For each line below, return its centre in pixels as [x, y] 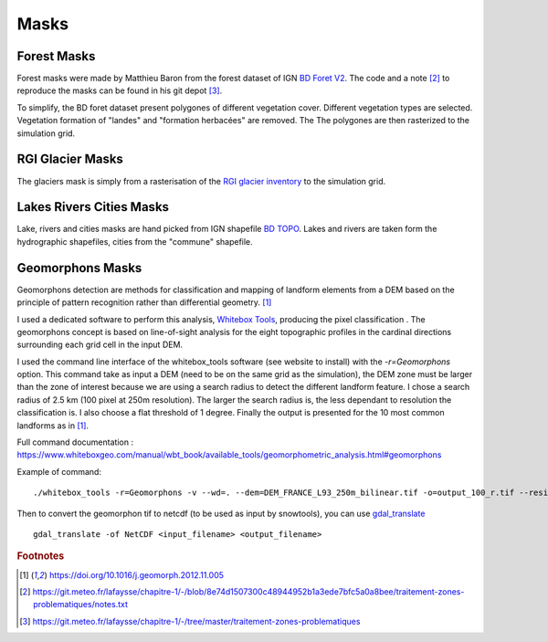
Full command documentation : [75, 442]
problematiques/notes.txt [80, 605]
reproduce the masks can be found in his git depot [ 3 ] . [120, 90]
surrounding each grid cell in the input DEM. [100, 345]
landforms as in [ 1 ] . [53, 426]
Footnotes [41, 556]
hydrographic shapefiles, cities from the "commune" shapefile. [135, 241]
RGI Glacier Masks [70, 159]
